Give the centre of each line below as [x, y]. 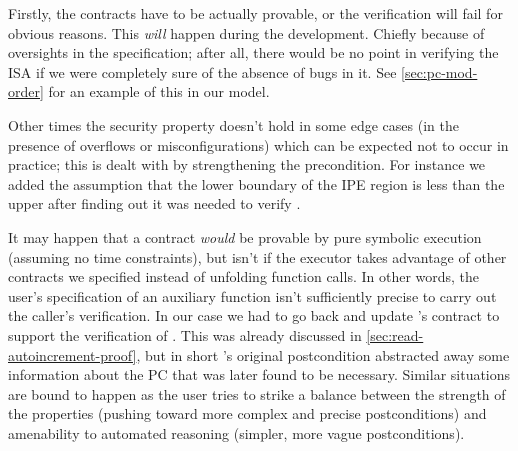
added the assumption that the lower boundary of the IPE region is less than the [256, 183]
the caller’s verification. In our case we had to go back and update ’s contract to [254, 315]
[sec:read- [395, 334]
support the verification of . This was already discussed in [185, 334]
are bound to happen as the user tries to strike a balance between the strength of [257, 393]
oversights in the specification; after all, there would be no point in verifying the [253, 52]
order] [26, 91]
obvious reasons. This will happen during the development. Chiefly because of [246, 32]
